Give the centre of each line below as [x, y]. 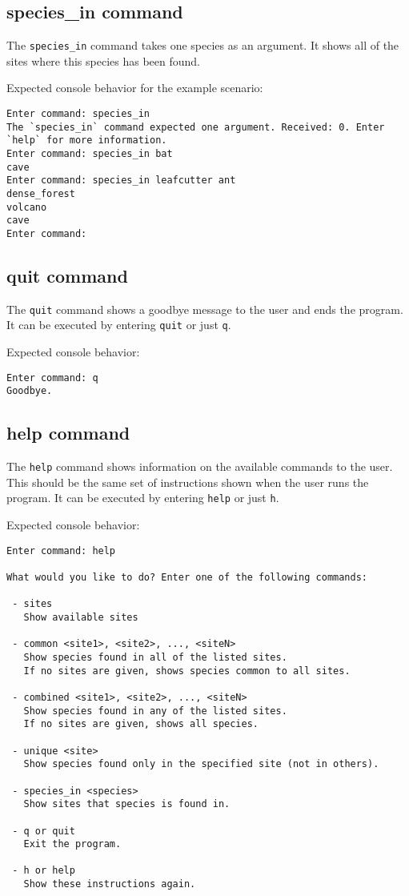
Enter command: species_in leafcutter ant [121, 181]
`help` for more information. [87, 141]
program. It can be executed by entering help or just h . [143, 498]
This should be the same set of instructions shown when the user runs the [188, 482]
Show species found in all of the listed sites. [155, 657]
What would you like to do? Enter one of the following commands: [187, 578]
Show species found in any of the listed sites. [155, 711]
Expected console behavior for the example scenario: [135, 88]
